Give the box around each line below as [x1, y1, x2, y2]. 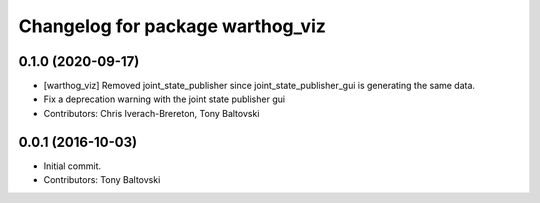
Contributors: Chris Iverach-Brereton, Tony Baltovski [43, 107, 260, 119]
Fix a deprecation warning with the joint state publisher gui [43, 93, 285, 105]
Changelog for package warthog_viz [18, 15, 327, 37]
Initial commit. [43, 160, 102, 172]
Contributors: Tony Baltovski [43, 174, 161, 186]
